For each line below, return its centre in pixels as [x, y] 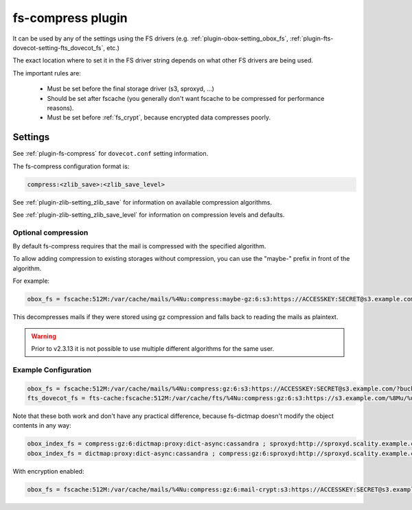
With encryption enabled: [48, 471]
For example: [31, 281]
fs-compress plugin [70, 18]
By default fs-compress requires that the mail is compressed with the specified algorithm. [139, 246]
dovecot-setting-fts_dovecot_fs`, [59, 47]
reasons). [60, 108]
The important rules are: [47, 73]
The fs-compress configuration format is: [71, 166]
